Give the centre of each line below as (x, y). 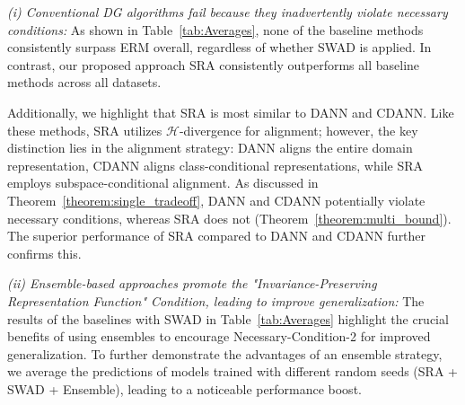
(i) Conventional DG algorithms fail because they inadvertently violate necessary (228, 12)
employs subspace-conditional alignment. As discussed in (163, 183)
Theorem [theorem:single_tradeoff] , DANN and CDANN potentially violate (216, 200)
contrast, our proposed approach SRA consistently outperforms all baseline (214, 64)
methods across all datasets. (84, 82)
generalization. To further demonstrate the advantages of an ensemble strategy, (225, 353)
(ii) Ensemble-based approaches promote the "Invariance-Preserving (192, 283)
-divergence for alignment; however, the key (298, 130)
